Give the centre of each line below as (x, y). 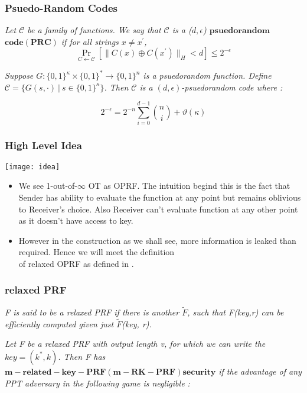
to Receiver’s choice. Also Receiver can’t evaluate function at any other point (158, 209)
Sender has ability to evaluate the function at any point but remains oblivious (160, 197)
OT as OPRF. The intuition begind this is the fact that (189, 186)
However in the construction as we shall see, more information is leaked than (157, 240)
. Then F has (82, 356)
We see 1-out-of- (48, 186)
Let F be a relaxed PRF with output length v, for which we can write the (135, 344)
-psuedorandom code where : (232, 87)
